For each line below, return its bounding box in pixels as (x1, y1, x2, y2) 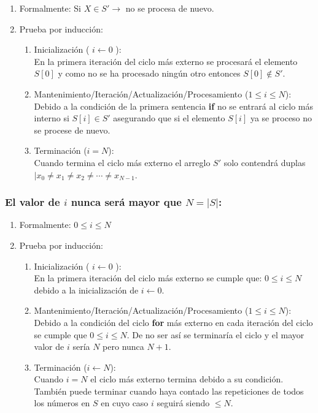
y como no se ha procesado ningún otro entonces (58, 67, 241, 80)
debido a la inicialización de (34, 283, 139, 296)
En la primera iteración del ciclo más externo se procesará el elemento (34, 55, 298, 67)
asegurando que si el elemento (113, 112, 225, 124)
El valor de (5, 194, 60, 210)
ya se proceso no (250, 112, 312, 124)
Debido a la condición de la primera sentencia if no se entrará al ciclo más (34, 99, 314, 112)
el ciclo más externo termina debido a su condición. (90, 373, 284, 385)
